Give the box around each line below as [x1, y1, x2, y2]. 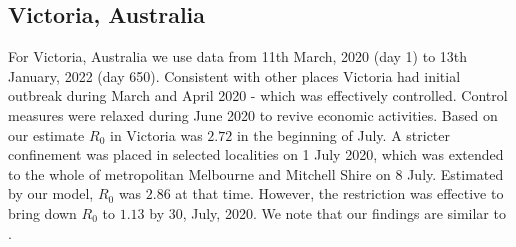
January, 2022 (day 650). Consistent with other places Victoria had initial [8, 65, 461, 86]
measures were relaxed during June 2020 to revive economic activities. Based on [8, 104, 498, 125]
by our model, [8, 183, 94, 204]
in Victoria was [109, 124, 203, 145]
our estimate [8, 124, 85, 145]
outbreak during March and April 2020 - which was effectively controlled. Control [8, 85, 508, 106]
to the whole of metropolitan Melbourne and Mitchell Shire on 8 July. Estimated [8, 163, 504, 184]
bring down [8, 202, 77, 223]
